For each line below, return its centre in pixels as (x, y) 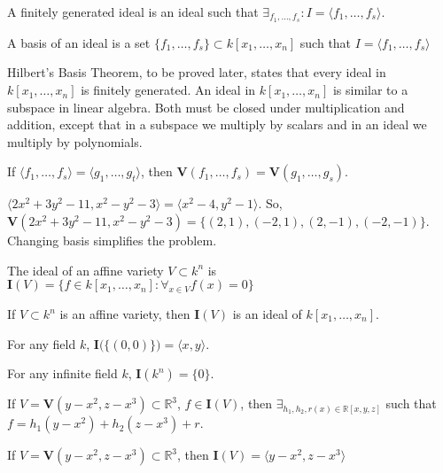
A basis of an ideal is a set (79, 42)
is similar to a (370, 90)
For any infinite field (62, 373)
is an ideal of (267, 314)
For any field (42, 343)
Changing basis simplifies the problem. (112, 240)
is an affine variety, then (125, 314)
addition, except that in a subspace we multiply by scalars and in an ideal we (217, 124)
